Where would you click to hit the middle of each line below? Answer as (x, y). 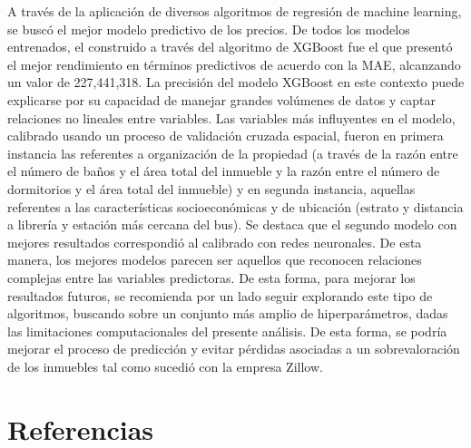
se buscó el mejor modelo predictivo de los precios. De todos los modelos (209, 29)
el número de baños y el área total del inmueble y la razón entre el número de (224, 171)
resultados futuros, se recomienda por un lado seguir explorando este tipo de (220, 295)
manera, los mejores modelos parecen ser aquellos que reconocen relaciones (215, 260)
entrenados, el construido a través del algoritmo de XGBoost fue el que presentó (230, 47)
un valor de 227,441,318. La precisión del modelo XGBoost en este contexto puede (236, 82)
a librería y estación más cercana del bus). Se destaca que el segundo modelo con (232, 224)
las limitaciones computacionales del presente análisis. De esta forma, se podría (227, 331)
